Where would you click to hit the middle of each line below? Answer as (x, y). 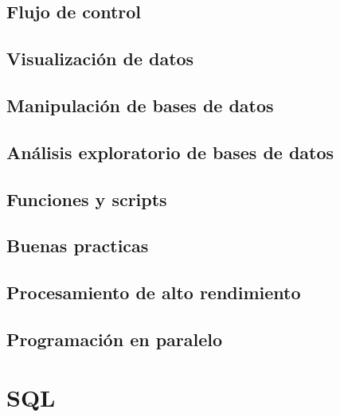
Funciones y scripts (87, 199)
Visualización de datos (100, 58)
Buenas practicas (78, 246)
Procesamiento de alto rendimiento (154, 292)
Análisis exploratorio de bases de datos (170, 152)
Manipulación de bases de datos (140, 105)
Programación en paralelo (115, 339)
